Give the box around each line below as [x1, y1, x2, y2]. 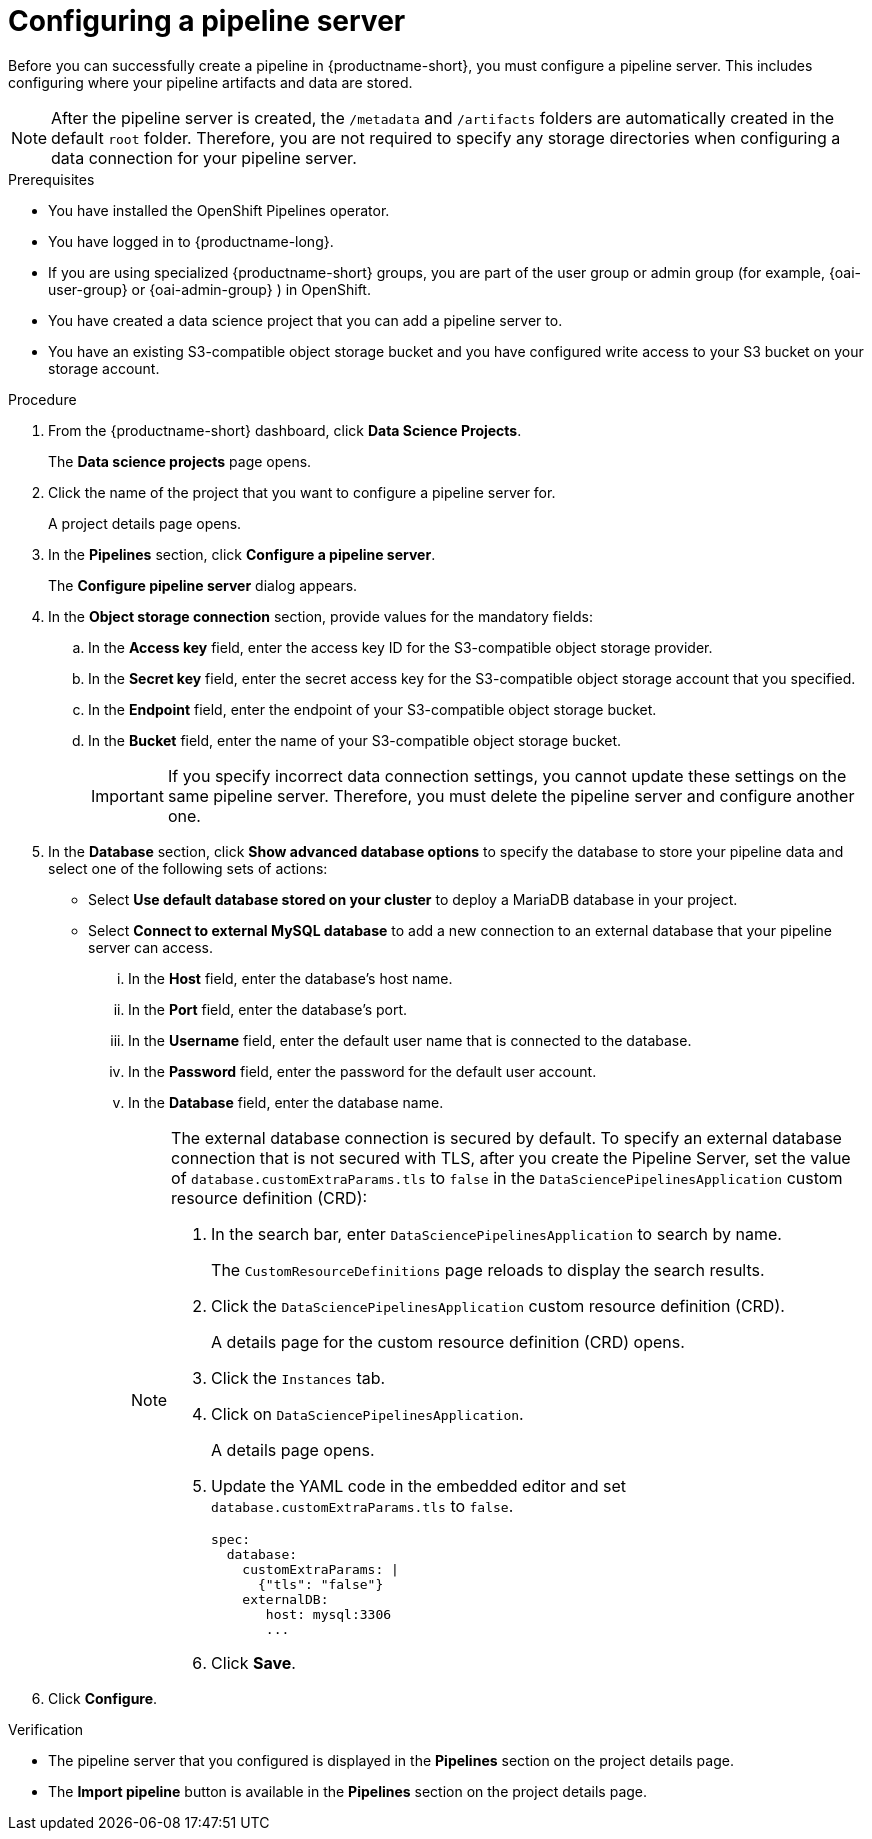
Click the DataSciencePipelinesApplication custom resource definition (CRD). [211, 1295, 785, 1316]
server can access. [88, 938, 214, 956]
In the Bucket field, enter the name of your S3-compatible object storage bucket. [88, 731, 622, 749]
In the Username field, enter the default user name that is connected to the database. [128, 1031, 692, 1049]
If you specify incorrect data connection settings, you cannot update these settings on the [167, 765, 847, 786]
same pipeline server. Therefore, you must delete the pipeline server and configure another [167, 785, 855, 806]
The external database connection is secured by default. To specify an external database [171, 1127, 842, 1148]
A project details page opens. [48, 514, 242, 532]
